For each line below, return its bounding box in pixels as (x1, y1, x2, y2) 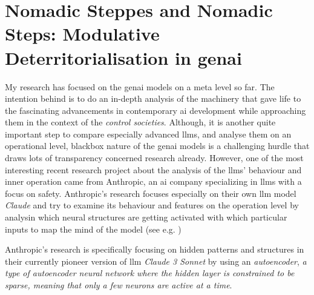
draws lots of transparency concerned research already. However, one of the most (5, 151, 304, 164)
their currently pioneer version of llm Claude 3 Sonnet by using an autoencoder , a (5, 254, 307, 267)
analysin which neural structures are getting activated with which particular (5, 211, 287, 224)
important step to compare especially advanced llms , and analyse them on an (5, 127, 292, 140)
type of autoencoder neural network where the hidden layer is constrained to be (5, 267, 295, 279)
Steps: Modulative (5, 21, 160, 46)
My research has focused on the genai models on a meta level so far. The (5, 80, 275, 93)
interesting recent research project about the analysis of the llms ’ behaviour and (5, 163, 302, 176)
